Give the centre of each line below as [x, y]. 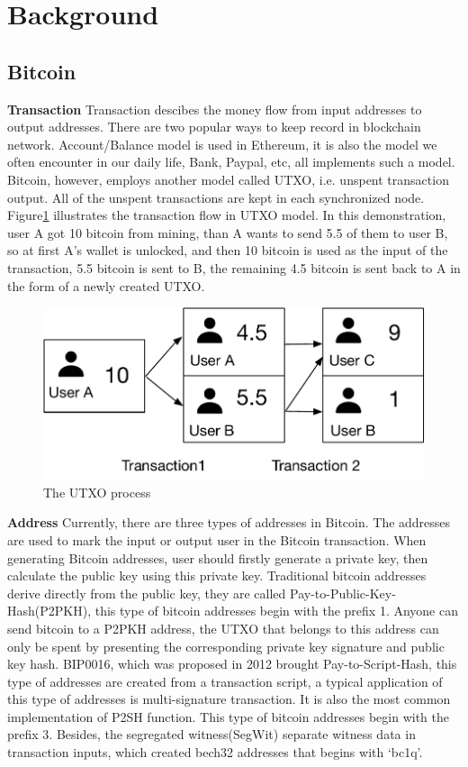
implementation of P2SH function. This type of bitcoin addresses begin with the [228, 716]
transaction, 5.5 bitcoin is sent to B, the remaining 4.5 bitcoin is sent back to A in [234, 267]
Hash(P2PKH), [49, 611]
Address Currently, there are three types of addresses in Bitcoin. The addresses [229, 522]
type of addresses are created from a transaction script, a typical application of [225, 681]
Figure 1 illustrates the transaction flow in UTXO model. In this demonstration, [227, 215]
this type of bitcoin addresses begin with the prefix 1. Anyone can [276, 611]
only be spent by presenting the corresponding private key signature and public [226, 646]
